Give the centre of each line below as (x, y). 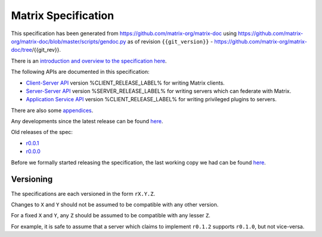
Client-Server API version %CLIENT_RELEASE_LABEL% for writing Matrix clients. (125, 83)
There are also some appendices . (52, 110)
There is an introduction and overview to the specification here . (89, 61)
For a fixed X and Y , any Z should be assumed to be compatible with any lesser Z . (111, 216)
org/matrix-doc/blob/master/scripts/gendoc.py (69, 41)
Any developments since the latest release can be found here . (87, 121)
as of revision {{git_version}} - (170, 41)
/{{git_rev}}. (46, 50)
